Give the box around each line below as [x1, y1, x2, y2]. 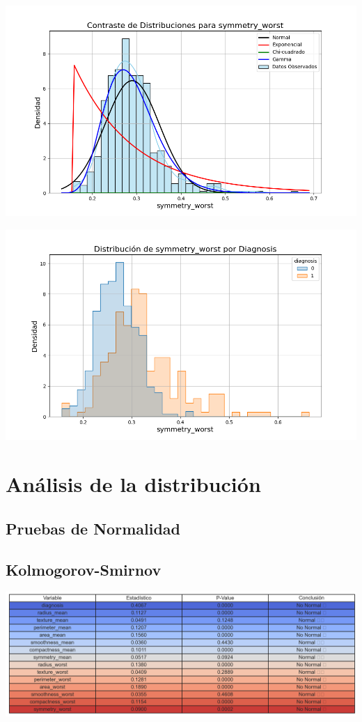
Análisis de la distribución [6, 470, 261, 498]
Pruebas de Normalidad [6, 517, 180, 539]
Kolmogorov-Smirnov [6, 558, 162, 580]
